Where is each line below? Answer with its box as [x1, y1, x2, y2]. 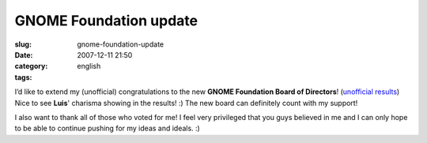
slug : [14, 40, 32, 49]
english [77, 62, 101, 71]
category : [14, 62, 48, 71]
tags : [14, 72, 32, 82]
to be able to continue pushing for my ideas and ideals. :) [14, 123, 201, 134]
